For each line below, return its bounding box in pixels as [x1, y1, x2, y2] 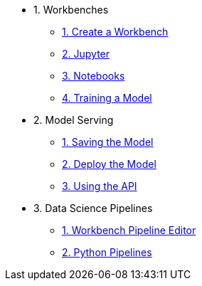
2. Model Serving [33, 114, 114, 126]
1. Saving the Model [62, 136, 154, 148]
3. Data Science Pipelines [33, 202, 153, 214]
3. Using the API [62, 180, 137, 192]
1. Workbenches [33, 4, 109, 16]
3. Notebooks [62, 70, 125, 82]
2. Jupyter [62, 48, 110, 60]
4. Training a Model [62, 92, 152, 104]
